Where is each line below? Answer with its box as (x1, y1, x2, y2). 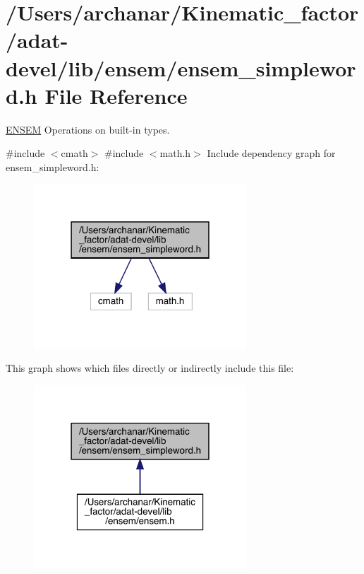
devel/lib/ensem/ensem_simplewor (6, 53, 356, 82)
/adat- (6, 25, 68, 54)
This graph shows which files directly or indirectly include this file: (6, 361, 294, 375)
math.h (159, 146, 191, 160)
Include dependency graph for (207, 146, 336, 160)
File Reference (44, 81, 188, 110)
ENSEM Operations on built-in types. (6, 122, 170, 136)
